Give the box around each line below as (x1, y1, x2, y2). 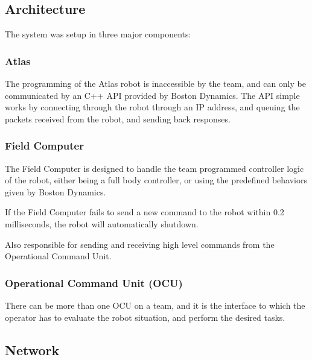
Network (5, 340, 60, 359)
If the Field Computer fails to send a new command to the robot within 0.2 (5, 206, 284, 218)
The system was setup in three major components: (5, 28, 191, 40)
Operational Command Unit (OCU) (5, 275, 183, 290)
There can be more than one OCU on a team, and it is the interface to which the (5, 298, 305, 311)
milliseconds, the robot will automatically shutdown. (5, 217, 199, 230)
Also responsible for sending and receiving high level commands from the (5, 238, 275, 250)
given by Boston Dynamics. (5, 185, 106, 198)
